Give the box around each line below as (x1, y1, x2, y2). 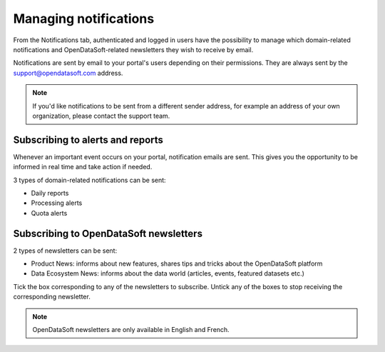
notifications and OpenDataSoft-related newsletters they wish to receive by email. (13, 45, 254, 54)
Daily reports (31, 188, 69, 197)
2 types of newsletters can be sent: (13, 246, 118, 255)
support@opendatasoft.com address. (13, 69, 123, 77)
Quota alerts (31, 208, 68, 217)
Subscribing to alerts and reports (13, 134, 164, 146)
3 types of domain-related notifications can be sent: (13, 176, 167, 184)
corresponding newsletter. (13, 293, 91, 301)
